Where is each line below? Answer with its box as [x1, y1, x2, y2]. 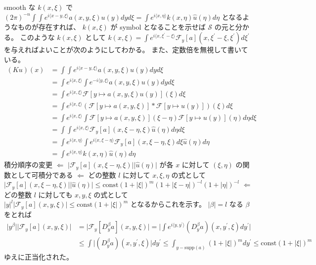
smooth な [4, 2, 36, 12]
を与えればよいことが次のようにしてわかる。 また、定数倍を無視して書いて [4, 44, 248, 55]
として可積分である [10, 169, 73, 180]
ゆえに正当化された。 [4, 252, 73, 262]
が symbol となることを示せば [110, 21, 206, 32]
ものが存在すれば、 [17, 21, 80, 32]
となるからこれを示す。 [130, 199, 206, 209]
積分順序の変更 [4, 159, 52, 170]
